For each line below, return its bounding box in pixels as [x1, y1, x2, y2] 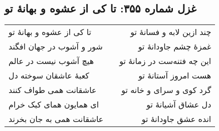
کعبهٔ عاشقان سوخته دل [9, 69, 89, 81]
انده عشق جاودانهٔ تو [141, 113, 211, 125]
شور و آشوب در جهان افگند [9, 40, 103, 52]
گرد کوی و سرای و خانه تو [121, 84, 211, 96]
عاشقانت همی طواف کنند [9, 84, 97, 96]
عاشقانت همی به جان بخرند [9, 113, 104, 125]
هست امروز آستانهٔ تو [138, 69, 211, 81]
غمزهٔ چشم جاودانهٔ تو [138, 40, 211, 52]
